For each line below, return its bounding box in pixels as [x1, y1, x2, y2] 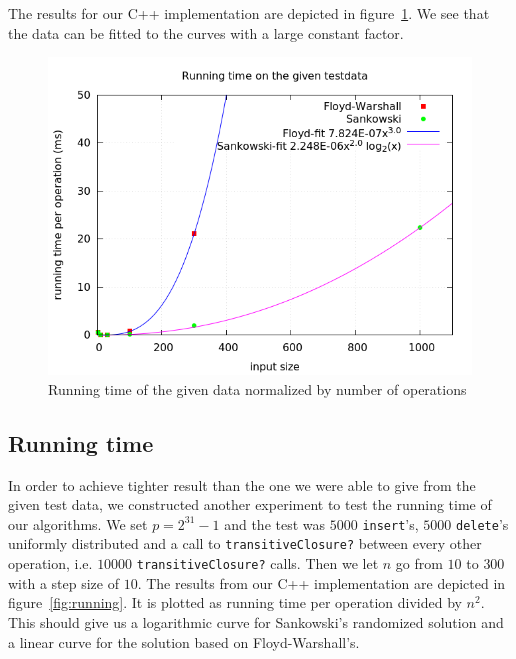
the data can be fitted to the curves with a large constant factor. [8, 22, 404, 43]
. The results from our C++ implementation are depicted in [137, 572, 506, 593]
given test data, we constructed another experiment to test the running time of [8, 494, 492, 515]
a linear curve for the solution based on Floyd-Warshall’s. [8, 631, 360, 652]
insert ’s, [362, 513, 419, 534]
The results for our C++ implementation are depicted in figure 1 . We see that [8, 3, 490, 23]
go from [395, 553, 443, 574]
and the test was [224, 513, 326, 534]
